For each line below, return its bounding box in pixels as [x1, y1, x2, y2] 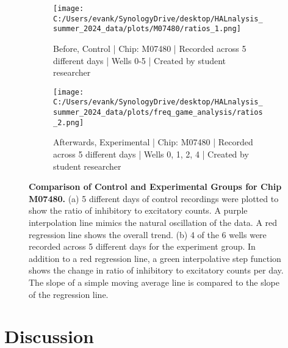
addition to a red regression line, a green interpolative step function [29, 252, 281, 264]
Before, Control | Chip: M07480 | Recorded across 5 [53, 42, 247, 54]
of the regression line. [29, 288, 109, 300]
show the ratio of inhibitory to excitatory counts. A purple [29, 204, 248, 217]
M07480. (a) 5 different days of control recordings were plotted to [29, 192, 279, 205]
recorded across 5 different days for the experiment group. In [29, 240, 256, 253]
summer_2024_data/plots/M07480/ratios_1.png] [53, 24, 241, 34]
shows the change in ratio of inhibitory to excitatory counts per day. [29, 264, 284, 277]
